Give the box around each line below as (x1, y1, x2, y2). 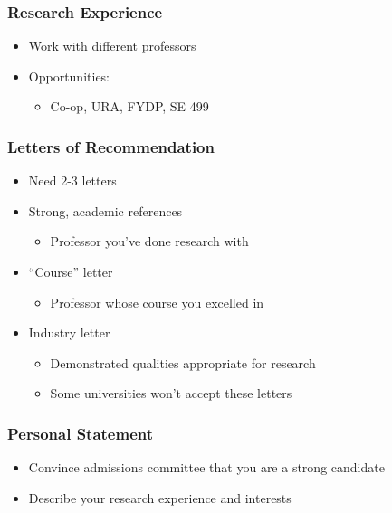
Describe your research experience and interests (28, 488, 292, 507)
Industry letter (28, 323, 110, 342)
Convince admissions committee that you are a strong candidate (28, 458, 385, 477)
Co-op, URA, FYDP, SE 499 (50, 97, 209, 116)
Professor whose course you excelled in (50, 292, 264, 311)
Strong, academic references (28, 201, 183, 220)
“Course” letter (28, 262, 113, 280)
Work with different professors (28, 36, 196, 55)
